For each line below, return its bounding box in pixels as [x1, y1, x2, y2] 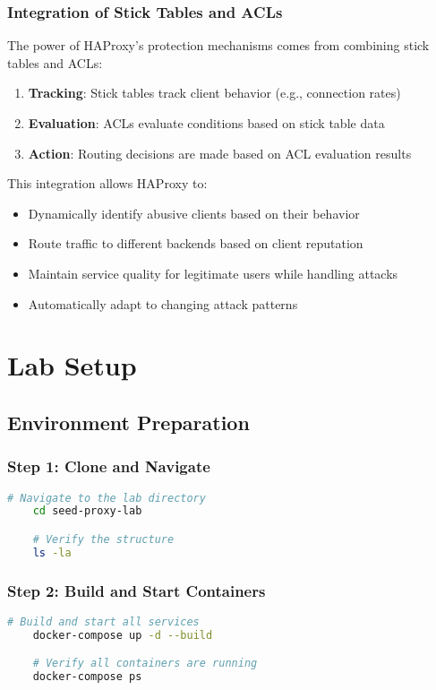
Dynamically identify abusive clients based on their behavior [28, 203, 360, 222]
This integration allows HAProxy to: [7, 174, 208, 193]
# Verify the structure [32, 532, 175, 546]
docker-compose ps [32, 670, 142, 684]
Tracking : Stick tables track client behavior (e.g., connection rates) [28, 83, 401, 102]
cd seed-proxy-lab [32, 505, 142, 518]
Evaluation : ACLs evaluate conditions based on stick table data [28, 114, 385, 132]
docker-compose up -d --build [32, 628, 213, 642]
